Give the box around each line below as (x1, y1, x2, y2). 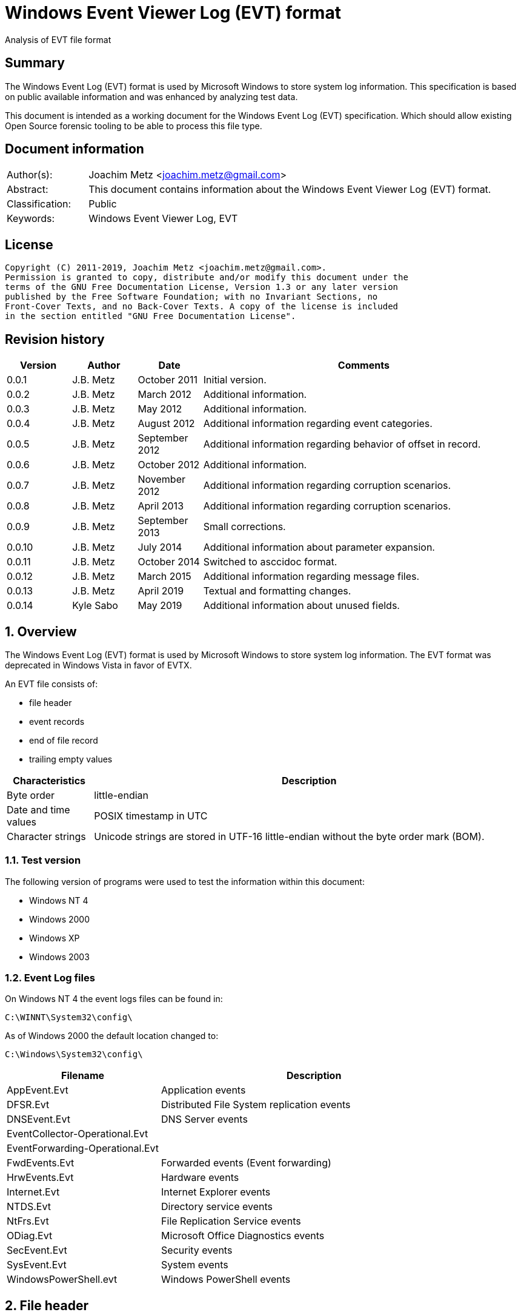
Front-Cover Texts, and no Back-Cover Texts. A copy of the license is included (5, 301, 399, 312)
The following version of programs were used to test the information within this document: (5, 876, 365, 887)
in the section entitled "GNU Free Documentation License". (5, 311, 296, 321)
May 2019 (138, 599, 182, 612)
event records (29, 716, 85, 727)
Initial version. (203, 374, 267, 386)
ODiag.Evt (7, 1229, 53, 1242)
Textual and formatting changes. (203, 585, 351, 597)
